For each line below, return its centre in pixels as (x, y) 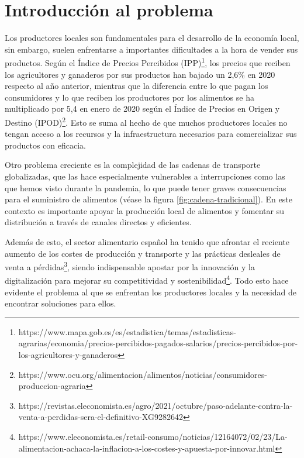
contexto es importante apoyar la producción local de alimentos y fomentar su (144, 210)
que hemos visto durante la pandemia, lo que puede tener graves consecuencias (146, 187)
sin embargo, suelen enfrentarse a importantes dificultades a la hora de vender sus (151, 49)
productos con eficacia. (45, 145)
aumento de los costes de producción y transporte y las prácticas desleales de (143, 253)
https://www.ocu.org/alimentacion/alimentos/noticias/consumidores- (143, 374)
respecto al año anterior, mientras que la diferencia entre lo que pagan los (137, 86)
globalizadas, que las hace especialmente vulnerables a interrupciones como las (145, 176)
